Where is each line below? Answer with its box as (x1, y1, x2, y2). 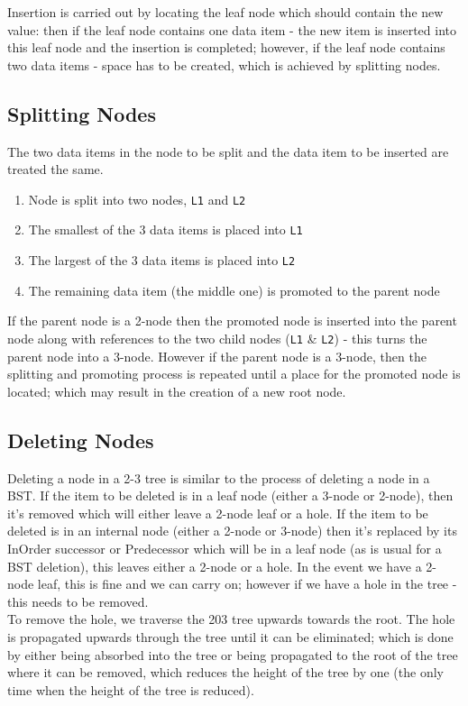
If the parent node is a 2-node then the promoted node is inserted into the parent (7, 311, 457, 330)
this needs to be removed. (7, 591, 149, 610)
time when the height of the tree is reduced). (7, 680, 254, 699)
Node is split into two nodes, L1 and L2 (28, 189, 246, 208)
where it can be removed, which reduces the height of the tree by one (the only (7, 663, 444, 682)
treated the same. (7, 160, 104, 179)
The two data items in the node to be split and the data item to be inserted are (7, 142, 449, 160)
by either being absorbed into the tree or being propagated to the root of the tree (7, 645, 458, 664)
